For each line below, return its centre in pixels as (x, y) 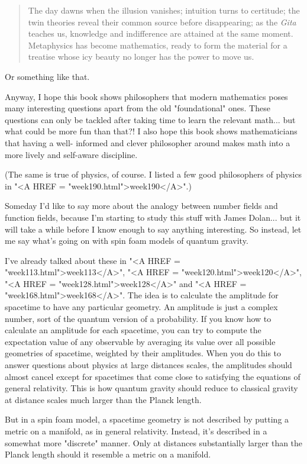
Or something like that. (47, 76)
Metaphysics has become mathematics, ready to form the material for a (158, 45)
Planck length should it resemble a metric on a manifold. (108, 454)
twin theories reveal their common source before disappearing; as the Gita (162, 22)
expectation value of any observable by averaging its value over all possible (140, 341)
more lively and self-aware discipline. (71, 154)
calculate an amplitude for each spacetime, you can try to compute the (133, 330)
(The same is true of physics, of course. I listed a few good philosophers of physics (153, 174)
